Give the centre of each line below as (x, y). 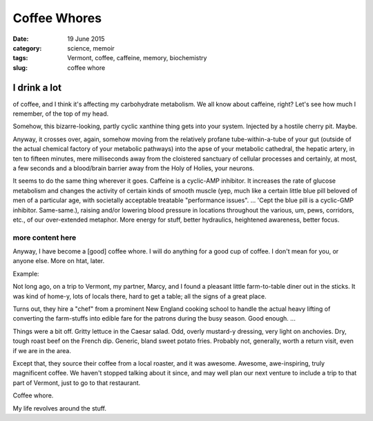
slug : (20, 68)
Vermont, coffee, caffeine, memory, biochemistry (137, 58)
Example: (26, 274)
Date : (21, 39)
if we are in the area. (42, 350)
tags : (20, 58)
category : (27, 48)
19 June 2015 (86, 39)
